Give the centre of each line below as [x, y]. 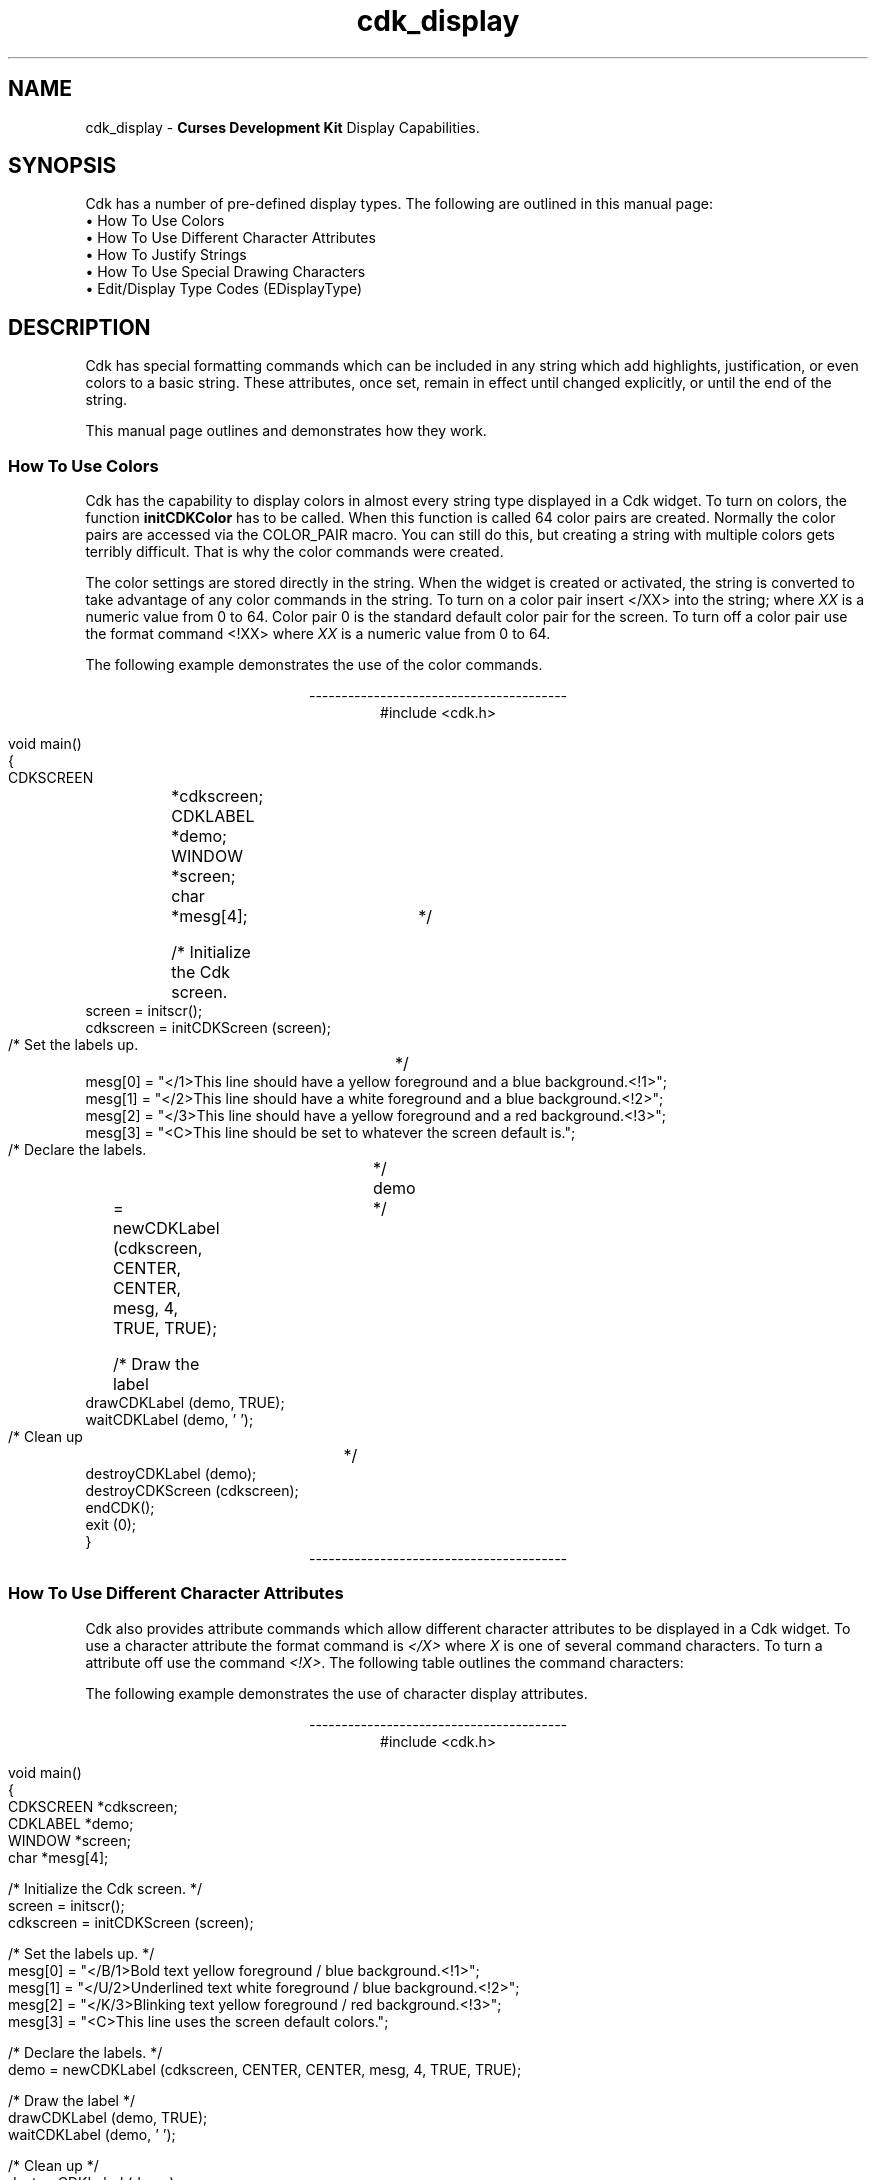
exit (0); [111, 1525]
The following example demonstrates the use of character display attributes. [336, 1693]
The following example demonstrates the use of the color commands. [314, 665]
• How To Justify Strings [166, 255]
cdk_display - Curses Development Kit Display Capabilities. [282, 127]
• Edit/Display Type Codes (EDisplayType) [224, 289]
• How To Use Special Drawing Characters [225, 272]
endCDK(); [120, 1508]
